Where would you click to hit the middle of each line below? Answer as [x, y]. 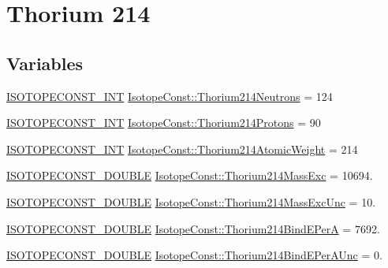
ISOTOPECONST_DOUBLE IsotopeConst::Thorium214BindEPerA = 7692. [193, 228]
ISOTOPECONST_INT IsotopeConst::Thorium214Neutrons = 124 [170, 96]
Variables [45, 63]
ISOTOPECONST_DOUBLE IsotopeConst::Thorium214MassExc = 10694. [190, 175]
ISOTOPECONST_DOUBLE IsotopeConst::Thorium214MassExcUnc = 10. [191, 201]
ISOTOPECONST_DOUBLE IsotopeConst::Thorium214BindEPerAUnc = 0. [194, 255]
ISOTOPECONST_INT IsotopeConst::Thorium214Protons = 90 [164, 123]
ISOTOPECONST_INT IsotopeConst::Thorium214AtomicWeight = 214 [182, 149]
